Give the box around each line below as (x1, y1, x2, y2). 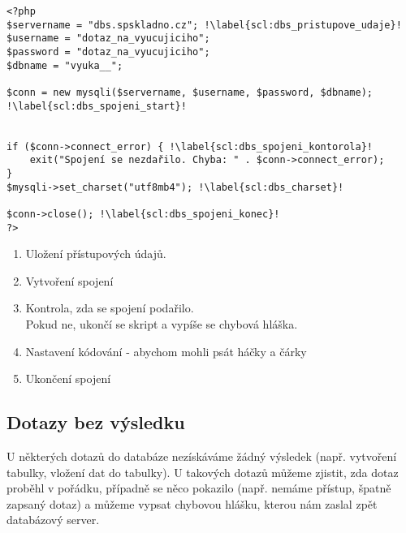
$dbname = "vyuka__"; (6, 59, 123, 71)
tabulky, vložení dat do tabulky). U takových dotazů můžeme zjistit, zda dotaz (6, 463, 399, 480)
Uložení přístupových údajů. (25, 245, 166, 262)
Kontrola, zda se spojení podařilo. (25, 299, 194, 316)
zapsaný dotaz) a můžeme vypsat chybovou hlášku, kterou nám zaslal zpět (6, 495, 378, 512)
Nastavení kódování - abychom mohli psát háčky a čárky (25, 342, 307, 359)
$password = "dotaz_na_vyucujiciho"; (6, 45, 210, 58)
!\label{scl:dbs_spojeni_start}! (6, 100, 187, 112)
